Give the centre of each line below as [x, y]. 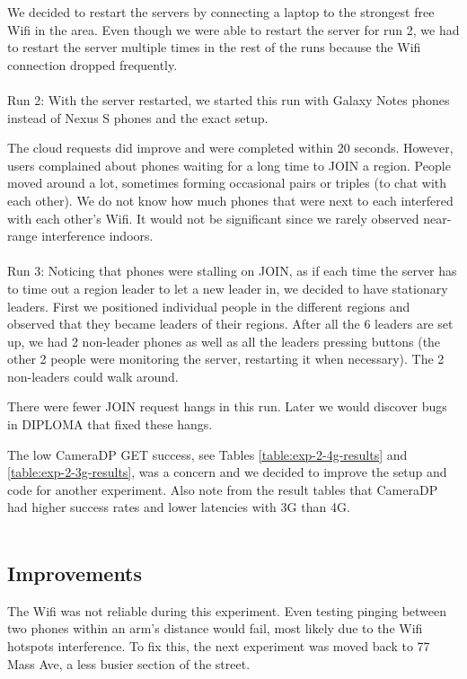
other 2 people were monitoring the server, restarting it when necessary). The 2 [226, 359]
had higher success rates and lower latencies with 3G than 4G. [179, 507]
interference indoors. [97, 236]
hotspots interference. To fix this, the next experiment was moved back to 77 [219, 646]
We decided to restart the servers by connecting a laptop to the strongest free [221, 12]
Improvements [75, 573]
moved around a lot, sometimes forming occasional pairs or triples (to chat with [227, 183]
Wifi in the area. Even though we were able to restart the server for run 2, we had [233, 29]
